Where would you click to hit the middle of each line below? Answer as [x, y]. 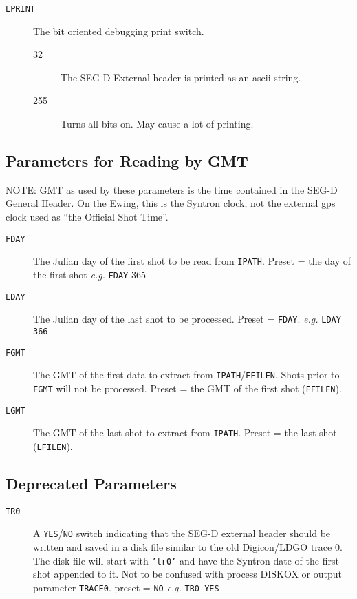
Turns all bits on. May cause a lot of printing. [157, 124]
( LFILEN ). [53, 446]
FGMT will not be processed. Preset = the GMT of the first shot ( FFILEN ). [187, 388]
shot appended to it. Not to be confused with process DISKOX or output [187, 574]
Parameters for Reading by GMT [127, 161]
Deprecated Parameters [91, 483]
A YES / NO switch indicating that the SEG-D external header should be [182, 533]
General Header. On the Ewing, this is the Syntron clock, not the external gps [171, 203]
